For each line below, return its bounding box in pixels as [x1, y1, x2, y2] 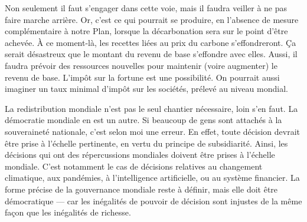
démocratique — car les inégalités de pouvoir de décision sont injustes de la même [5, 194, 302, 207]
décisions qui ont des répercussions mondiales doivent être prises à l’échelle [5, 148, 275, 161]
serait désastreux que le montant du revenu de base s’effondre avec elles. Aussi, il [5, 48, 298, 60]
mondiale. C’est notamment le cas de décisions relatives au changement [5, 160, 263, 172]
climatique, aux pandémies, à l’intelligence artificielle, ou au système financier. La [5, 171, 300, 184]
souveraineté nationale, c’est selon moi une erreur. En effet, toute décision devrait [5, 125, 301, 137]
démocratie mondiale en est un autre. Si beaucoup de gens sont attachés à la [5, 114, 282, 126]
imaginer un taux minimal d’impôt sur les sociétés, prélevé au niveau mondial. [5, 82, 288, 95]
